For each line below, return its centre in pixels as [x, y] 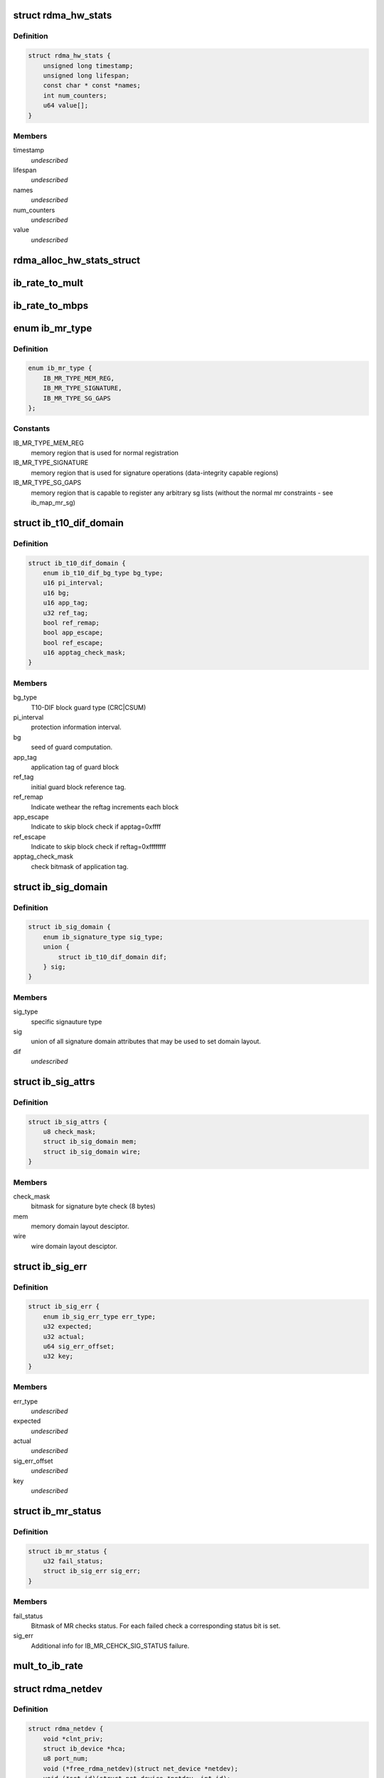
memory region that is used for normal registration [105, 453]
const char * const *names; [92, 86]
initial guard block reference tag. [79, 787]
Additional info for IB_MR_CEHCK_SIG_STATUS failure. [110, 1646]
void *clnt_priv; [73, 1739]
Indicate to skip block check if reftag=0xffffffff [98, 847]
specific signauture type [66, 1021]
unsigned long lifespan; [86, 75]
